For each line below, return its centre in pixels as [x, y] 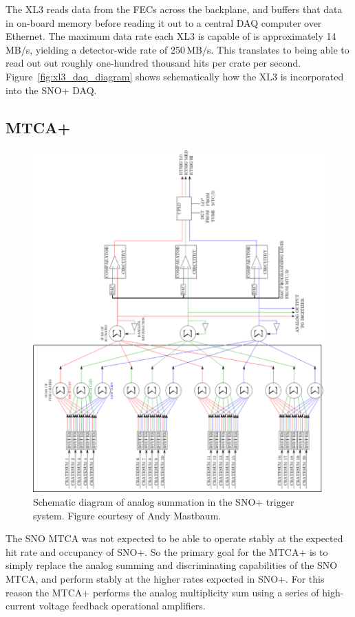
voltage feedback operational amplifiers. [122, 606]
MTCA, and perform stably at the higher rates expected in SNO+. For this [165, 578]
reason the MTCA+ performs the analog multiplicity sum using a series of [162, 592]
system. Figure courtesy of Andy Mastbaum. [127, 515]
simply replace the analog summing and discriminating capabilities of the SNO [172, 565]
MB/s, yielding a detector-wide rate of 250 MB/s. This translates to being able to [177, 49]
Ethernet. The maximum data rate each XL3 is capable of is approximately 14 [171, 36]
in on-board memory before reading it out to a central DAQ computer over [164, 22]
